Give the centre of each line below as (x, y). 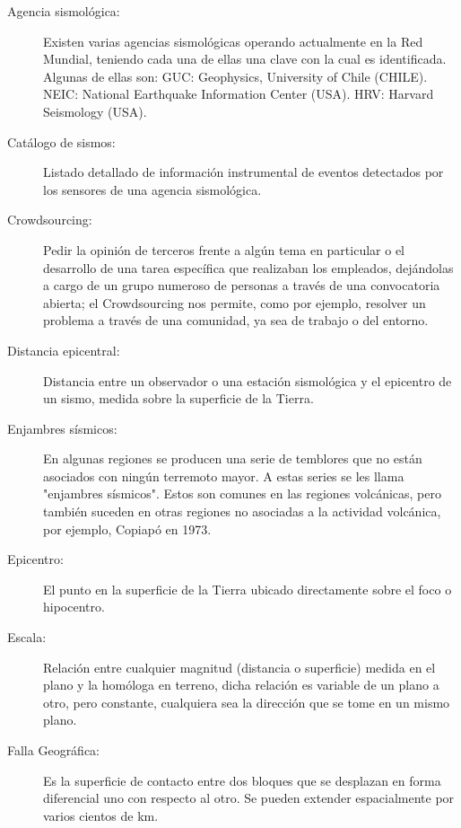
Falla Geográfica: (54, 750)
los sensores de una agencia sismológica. (152, 189)
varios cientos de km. (101, 815)
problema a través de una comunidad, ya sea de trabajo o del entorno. (236, 320)
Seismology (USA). (95, 111)
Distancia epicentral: (64, 350)
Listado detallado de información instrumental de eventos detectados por (244, 172)
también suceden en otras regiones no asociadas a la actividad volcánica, (242, 511)
